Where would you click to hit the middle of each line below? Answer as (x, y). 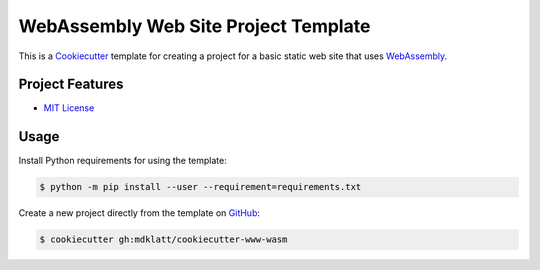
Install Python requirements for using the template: (122, 161)
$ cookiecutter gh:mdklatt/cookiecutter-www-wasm (163, 239)
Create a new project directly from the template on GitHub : (139, 213)
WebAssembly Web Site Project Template (194, 26)
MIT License (69, 108)
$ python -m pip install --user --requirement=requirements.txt (200, 187)
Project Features (71, 84)
